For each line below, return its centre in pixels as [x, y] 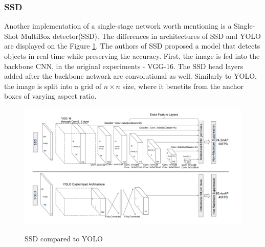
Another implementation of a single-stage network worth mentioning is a [118, 26]
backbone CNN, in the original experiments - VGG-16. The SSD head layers [124, 66]
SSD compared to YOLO [64, 239]
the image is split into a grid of [53, 86]
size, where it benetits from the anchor [183, 86]
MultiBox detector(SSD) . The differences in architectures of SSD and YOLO [141, 36]
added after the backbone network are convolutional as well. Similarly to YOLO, [130, 76]
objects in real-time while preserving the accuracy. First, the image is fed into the [132, 56]
